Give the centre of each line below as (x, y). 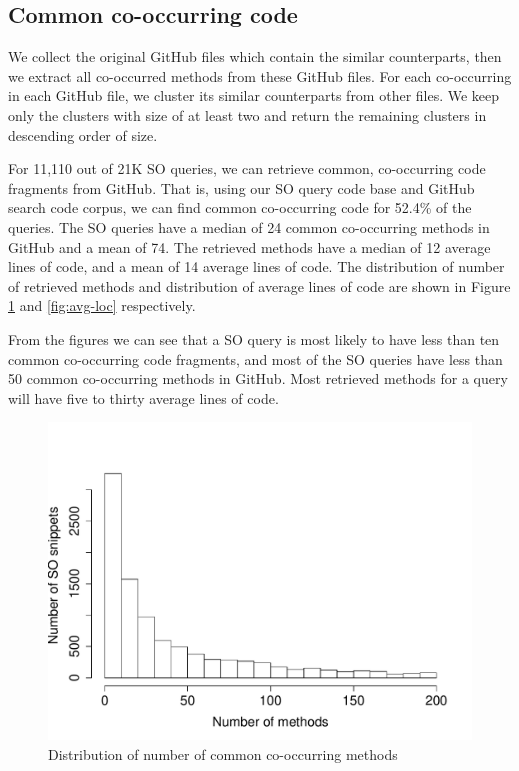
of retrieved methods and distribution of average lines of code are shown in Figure (259, 285)
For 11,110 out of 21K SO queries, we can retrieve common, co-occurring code (247, 168)
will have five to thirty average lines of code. (143, 397)
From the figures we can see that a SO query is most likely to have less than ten (254, 338)
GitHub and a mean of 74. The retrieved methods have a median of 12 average (249, 246)
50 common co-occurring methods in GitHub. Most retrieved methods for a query (258, 378)
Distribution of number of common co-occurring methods (223, 753)
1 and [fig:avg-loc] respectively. (102, 305)
